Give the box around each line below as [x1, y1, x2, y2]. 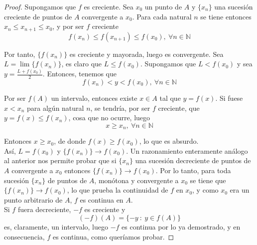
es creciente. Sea [84, 1, 133, 11]
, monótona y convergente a [94, 175, 179, 185]
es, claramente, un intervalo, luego [4, 221, 108, 232]
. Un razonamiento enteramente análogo [126, 145, 248, 156]
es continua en [80, 194, 124, 205]
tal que [159, 92, 181, 103]
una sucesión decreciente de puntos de [135, 155, 251, 166]
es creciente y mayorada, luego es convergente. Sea [69, 48, 224, 59]
